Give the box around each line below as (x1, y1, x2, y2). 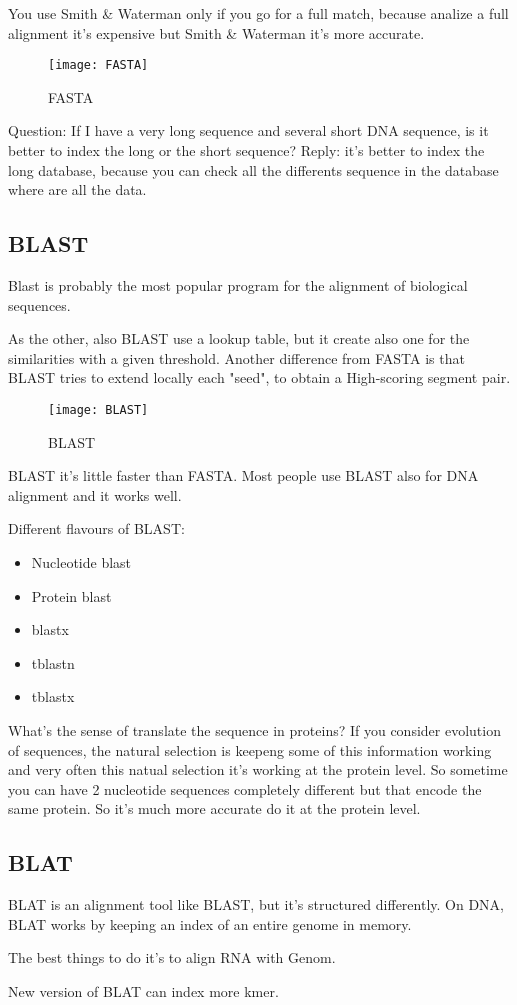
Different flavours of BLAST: (8, 518, 185, 539)
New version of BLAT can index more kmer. (8, 980, 279, 1001)
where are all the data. (8, 179, 147, 200)
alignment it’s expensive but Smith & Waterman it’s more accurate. (8, 22, 425, 43)
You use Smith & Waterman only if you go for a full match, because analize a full (8, 3, 509, 23)
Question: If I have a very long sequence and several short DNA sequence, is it (8, 120, 489, 141)
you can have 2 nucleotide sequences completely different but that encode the (8, 778, 482, 799)
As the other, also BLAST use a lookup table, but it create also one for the (8, 328, 470, 349)
